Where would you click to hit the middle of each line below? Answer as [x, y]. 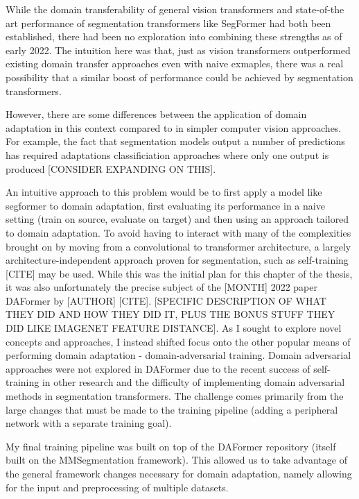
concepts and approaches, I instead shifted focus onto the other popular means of [178, 341]
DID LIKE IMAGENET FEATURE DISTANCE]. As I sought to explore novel [174, 328]
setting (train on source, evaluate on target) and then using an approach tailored [177, 219]
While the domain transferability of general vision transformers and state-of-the [175, 9]
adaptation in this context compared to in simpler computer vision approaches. [174, 127]
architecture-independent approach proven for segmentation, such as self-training [177, 260]
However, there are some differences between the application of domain [156, 114]
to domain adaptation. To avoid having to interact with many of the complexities [178, 232]
